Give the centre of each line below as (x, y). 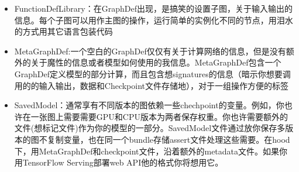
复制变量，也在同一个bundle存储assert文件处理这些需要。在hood (169, 139)
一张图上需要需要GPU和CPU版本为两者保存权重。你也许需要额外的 (159, 116)
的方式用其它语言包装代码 (63, 31)
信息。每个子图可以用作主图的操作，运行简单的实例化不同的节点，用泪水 (154, 20)
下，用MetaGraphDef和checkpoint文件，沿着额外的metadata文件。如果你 (151, 151)
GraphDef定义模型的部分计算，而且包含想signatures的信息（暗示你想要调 (152, 73)
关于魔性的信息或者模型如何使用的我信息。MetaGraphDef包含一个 (156, 62)
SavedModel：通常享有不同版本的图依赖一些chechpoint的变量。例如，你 (149, 105)
